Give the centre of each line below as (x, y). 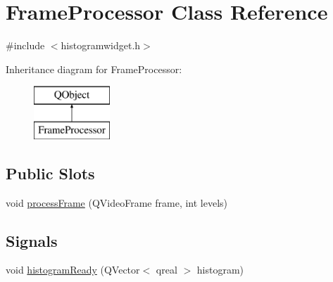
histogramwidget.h (101, 45)
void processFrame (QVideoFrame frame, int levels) (117, 202)
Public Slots (50, 173)
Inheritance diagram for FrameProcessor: (94, 69)
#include (25, 45)
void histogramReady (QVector (73, 270)
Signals (32, 240)
